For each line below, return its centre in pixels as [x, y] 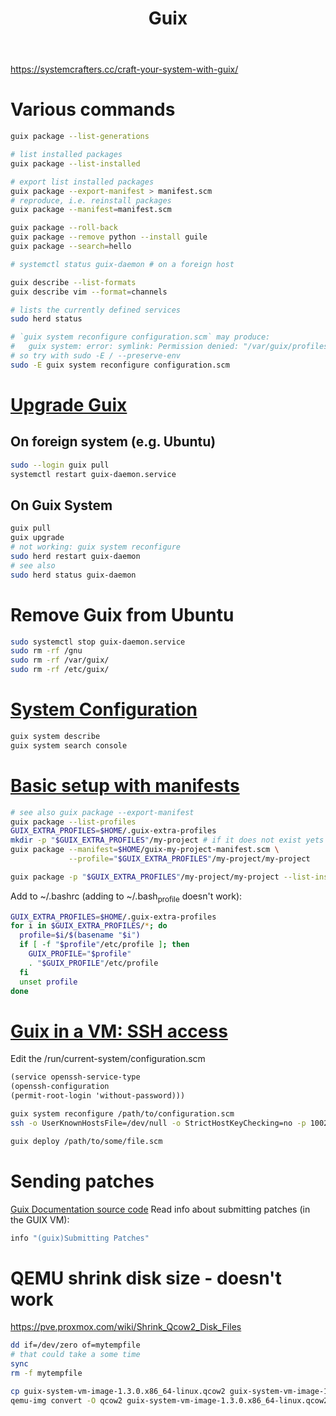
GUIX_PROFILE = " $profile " [80, 954]
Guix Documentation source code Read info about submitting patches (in [160, 1209]
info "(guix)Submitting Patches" [80, 1238]
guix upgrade [37, 538]
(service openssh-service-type [75, 1077]
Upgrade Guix [69, 404]
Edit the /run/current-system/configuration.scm [108, 1059]
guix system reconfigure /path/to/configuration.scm [122, 1113]
